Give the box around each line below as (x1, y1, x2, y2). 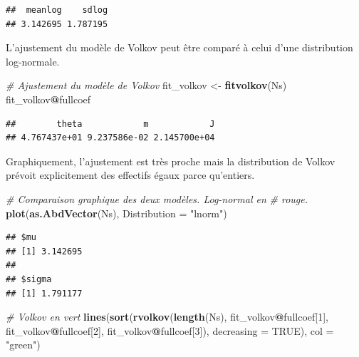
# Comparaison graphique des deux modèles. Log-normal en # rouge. (6, 191, 308, 206)
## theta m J (6, 118, 215, 129)
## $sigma (6, 274, 52, 284)
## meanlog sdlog (6, 5, 108, 15)
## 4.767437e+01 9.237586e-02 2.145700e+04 (6, 133, 215, 143)
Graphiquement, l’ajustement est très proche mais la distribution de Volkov (6, 153, 335, 168)
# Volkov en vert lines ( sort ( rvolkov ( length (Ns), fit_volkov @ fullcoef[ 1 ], (6, 309, 328, 324)
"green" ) (6, 337, 41, 352)
